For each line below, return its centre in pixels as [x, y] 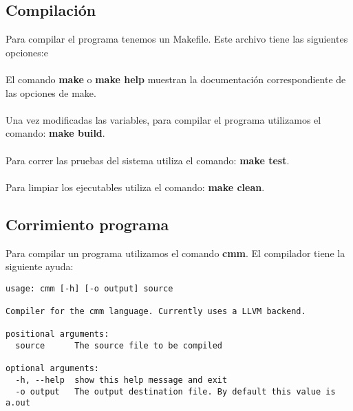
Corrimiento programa [87, 224]
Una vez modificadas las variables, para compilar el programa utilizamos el [163, 119]
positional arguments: [57, 334]
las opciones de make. [51, 92]
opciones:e [27, 52]
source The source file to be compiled [119, 346]
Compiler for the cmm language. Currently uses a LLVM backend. [156, 312]
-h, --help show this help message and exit [121, 380]
